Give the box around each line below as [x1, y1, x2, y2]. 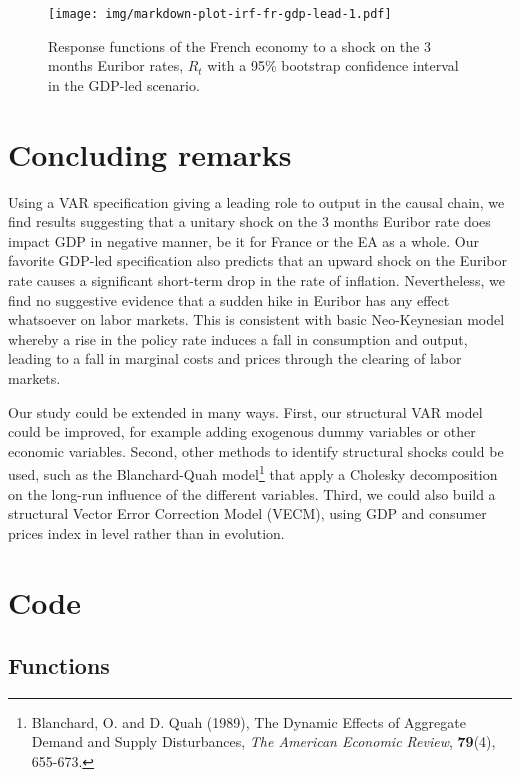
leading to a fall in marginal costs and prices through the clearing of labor [8, 348, 462, 369]
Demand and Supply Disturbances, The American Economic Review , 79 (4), [31, 731, 496, 752]
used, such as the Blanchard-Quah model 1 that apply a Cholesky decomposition [8, 461, 498, 484]
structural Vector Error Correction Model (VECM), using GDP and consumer [8, 503, 487, 524]
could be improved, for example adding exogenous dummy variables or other [8, 421, 476, 442]
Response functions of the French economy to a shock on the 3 [48, 35, 431, 56]
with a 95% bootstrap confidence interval [207, 55, 459, 76]
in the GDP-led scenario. [48, 74, 200, 95]
